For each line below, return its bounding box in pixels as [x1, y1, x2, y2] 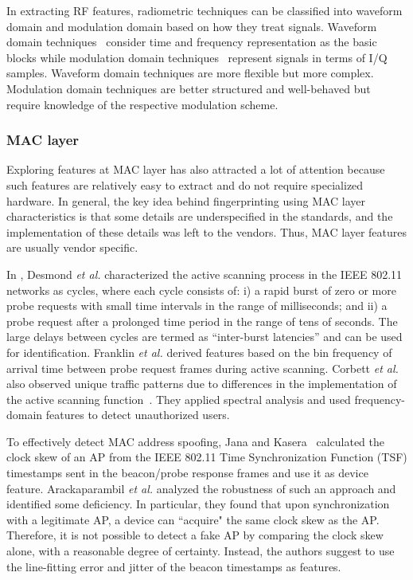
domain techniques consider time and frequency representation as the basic [6, 33, 377, 50]
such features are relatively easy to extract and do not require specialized [6, 176, 364, 193]
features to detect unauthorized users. [45, 406, 230, 423]
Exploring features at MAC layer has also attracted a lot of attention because [6, 161, 385, 178]
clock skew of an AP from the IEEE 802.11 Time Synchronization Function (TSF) [6, 449, 407, 465]
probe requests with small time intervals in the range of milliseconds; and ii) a [6, 297, 388, 314]
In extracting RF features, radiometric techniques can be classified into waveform [6, 2, 403, 18]
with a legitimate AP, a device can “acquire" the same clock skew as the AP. [6, 511, 380, 527]
